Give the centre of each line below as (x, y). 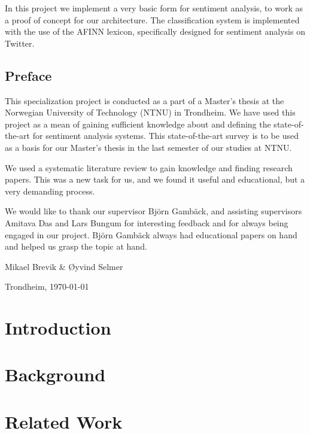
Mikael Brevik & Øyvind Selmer (64, 266)
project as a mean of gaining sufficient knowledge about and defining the (138, 124)
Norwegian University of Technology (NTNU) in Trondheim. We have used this (150, 112)
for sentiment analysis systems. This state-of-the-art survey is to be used (165, 136)
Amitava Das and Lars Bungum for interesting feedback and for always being (147, 222)
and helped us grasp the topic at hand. (76, 246)
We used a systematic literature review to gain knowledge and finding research (149, 167)
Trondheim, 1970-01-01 (47, 286)
